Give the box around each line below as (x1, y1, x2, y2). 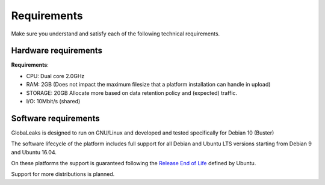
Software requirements (11, 113, 100, 123)
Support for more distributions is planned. (11, 171, 115, 178)
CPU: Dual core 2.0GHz (26, 72, 85, 79)
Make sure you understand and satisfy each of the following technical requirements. (11, 30, 220, 37)
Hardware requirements (11, 46, 102, 56)
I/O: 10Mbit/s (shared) (26, 98, 81, 105)
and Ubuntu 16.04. (11, 148, 57, 156)
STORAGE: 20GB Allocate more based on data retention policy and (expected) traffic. (26, 89, 238, 96)
